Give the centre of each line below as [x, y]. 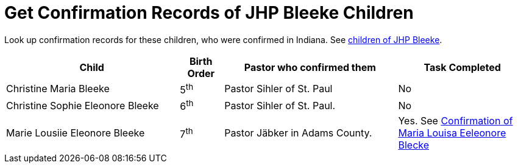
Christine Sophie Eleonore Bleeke [83, 105]
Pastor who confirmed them [310, 67]
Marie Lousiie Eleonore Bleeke [76, 133]
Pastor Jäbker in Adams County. [298, 133]
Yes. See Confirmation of [456, 121]
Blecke [414, 145]
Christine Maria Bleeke [58, 89]
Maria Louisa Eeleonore [452, 133]
